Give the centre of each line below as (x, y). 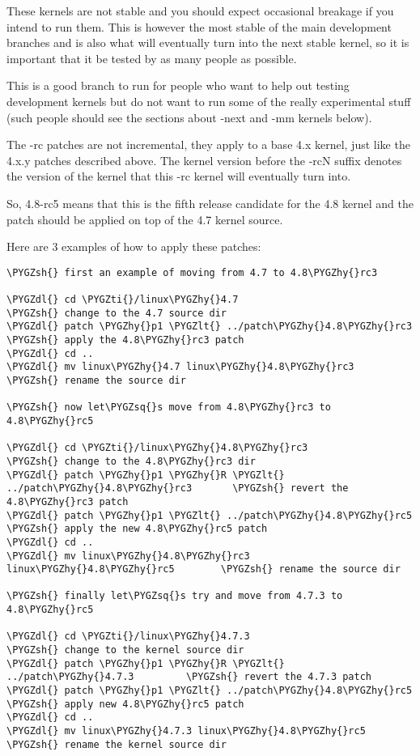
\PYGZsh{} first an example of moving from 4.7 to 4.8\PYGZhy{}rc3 (192, 272)
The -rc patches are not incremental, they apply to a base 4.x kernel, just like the (208, 144)
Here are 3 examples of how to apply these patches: (134, 246)
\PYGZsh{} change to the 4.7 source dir (117, 313)
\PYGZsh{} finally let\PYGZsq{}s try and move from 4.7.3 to (175, 596)
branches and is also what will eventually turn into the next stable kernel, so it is (208, 42)
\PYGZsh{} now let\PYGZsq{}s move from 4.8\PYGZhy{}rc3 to (169, 408)
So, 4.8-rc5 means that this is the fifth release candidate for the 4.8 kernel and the (210, 203)
